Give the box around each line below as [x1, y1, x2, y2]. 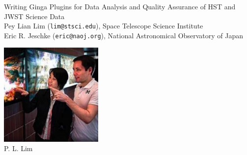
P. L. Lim [4, 143, 33, 154]
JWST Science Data [4, 11, 65, 21]
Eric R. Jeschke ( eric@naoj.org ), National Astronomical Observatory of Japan [4, 30, 244, 40]
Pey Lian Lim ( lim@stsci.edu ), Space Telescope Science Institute [4, 21, 203, 31]
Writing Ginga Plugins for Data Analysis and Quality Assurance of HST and [4, 1, 236, 11]
